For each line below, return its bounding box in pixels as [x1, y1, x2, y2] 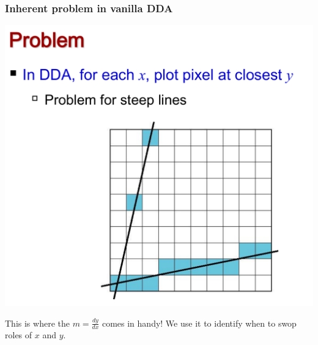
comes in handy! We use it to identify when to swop [102, 316, 297, 329]
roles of [5, 328, 32, 341]
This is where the [5, 316, 70, 329]
